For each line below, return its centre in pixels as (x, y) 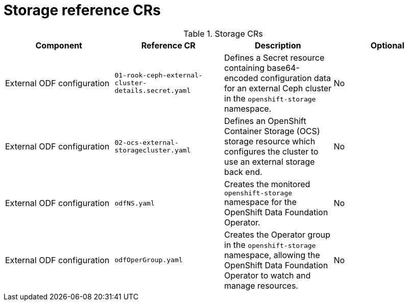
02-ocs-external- (147, 142)
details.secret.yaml (153, 91)
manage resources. (261, 285)
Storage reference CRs (82, 10)
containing (244, 68)
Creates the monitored (267, 184)
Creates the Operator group (277, 234)
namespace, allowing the (272, 255)
